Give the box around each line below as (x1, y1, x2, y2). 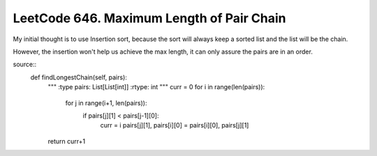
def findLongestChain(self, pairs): (30, 73, 127, 81)
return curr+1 (47, 136, 86, 146)
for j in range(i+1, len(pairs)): (65, 98, 147, 107)
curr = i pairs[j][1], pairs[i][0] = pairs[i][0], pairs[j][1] (100, 121, 249, 130)
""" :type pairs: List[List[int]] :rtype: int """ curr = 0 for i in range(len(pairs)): (47, 83, 265, 91)
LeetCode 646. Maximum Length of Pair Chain (13, 10, 286, 26)
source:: (13, 60, 37, 69)
